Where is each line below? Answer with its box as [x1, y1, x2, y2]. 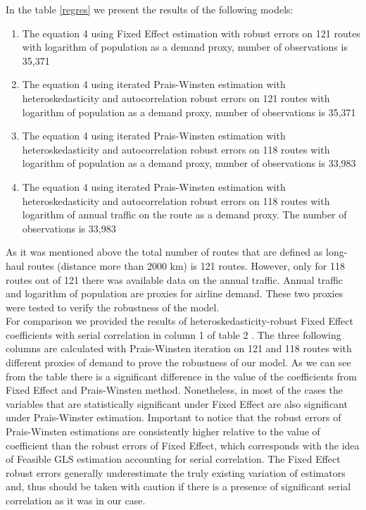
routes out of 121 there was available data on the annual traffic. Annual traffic [6, 272, 343, 287]
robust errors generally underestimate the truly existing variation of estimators [6, 465, 346, 480]
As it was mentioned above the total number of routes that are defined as [6, 244, 323, 259]
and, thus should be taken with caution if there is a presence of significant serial [6, 479, 351, 494]
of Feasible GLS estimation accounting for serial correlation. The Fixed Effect [6, 452, 341, 466]
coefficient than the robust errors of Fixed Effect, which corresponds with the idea [6, 437, 360, 452]
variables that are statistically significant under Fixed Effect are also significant [6, 396, 348, 411]
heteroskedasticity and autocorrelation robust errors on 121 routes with [22, 90, 330, 105]
